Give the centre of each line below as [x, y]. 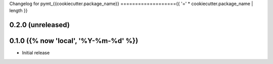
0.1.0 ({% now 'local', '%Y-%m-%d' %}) [74, 41]
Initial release [36, 53]
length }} [18, 10]
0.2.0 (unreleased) [40, 25]
